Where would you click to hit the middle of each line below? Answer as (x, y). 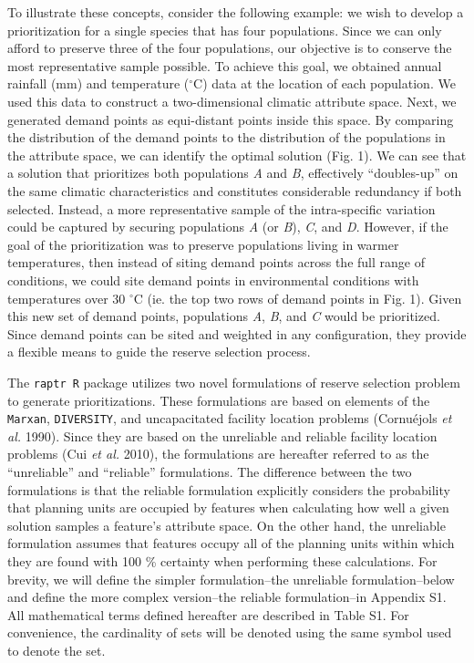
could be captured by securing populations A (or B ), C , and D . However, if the (228, 227)
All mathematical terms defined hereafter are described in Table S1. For (208, 614)
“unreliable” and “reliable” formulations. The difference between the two (210, 471)
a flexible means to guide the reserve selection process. (159, 352)
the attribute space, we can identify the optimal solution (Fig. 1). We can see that (237, 155)
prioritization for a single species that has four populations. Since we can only (225, 30)
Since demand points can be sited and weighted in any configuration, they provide (237, 333)
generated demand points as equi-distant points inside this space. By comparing (231, 119)
